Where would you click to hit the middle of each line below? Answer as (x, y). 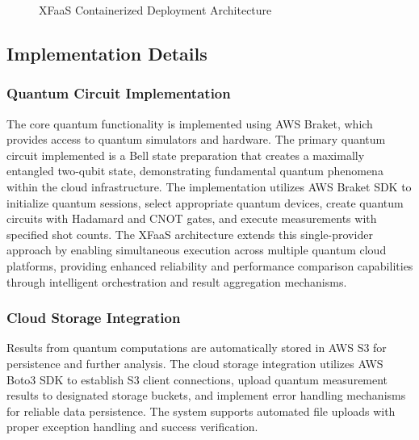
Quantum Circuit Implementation (119, 93)
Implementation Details (107, 53)
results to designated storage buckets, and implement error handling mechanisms (206, 395)
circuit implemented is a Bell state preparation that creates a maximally (186, 155)
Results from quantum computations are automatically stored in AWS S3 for (197, 348)
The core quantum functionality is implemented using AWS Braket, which (190, 123)
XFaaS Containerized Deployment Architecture (155, 10)
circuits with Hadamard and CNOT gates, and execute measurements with (192, 218)
